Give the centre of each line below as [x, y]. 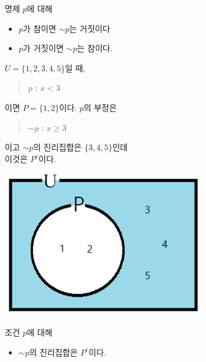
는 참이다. [95, 48]
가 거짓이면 [43, 48]
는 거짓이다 [90, 28]
